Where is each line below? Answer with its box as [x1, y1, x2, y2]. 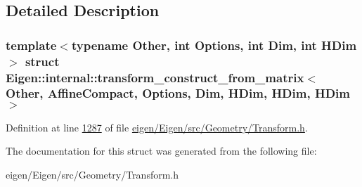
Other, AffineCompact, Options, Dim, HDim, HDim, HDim [6, 84, 350, 102]
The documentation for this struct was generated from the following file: [6, 143, 317, 158]
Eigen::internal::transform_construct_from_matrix [6, 68, 304, 86]
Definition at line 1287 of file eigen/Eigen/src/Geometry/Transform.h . [6, 120, 308, 134]
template [6, 36, 57, 53]
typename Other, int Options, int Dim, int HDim [71, 36, 357, 53]
